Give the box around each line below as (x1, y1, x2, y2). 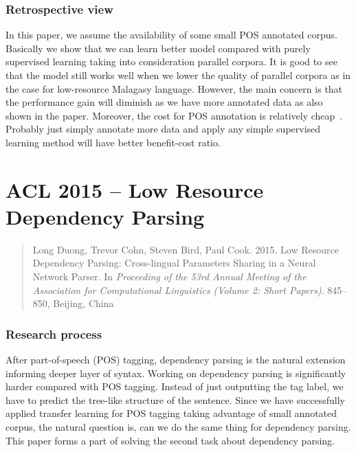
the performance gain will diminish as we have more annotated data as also (5, 95, 323, 109)
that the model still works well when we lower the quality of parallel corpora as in (5, 68, 351, 82)
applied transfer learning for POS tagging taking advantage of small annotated (5, 406, 337, 420)
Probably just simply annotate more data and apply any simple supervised (5, 122, 321, 136)
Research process (5, 325, 102, 342)
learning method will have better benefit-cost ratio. (5, 135, 221, 149)
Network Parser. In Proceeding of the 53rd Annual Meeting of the (32, 269, 307, 284)
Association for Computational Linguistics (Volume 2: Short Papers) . (32, 282, 324, 297)
